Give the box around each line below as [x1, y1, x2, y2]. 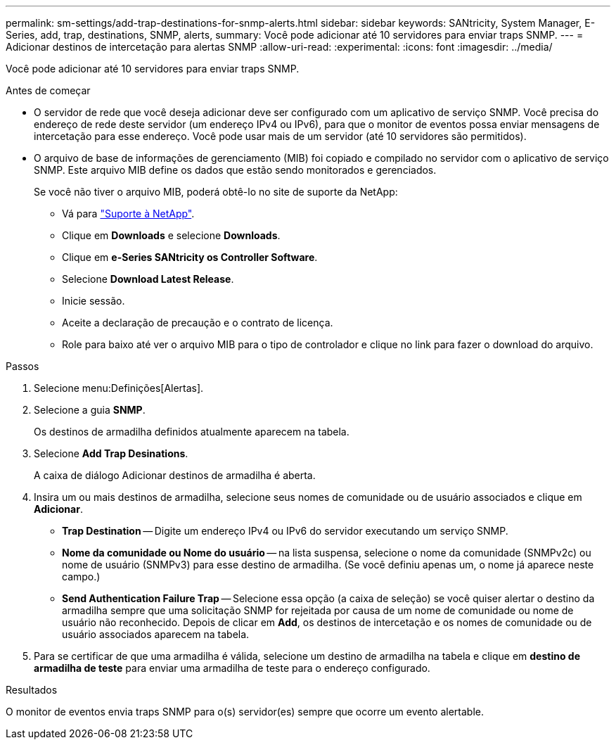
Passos [6, 360, 39, 372]
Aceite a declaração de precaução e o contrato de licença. [62, 317, 333, 329]
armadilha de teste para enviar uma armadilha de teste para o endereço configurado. [34, 662, 430, 674]
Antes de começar [6, 84, 91, 96]
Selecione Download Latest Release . [62, 273, 234, 285]
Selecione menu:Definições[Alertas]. [34, 382, 204, 394]
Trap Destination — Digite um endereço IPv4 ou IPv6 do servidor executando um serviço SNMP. [62, 525, 508, 537]
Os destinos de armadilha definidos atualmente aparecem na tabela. [34, 426, 349, 438]
